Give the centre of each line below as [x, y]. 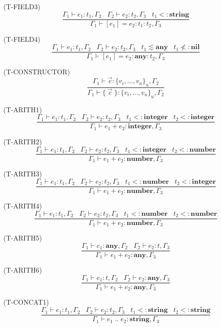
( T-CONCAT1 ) [26, 302]
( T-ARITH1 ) [23, 109]
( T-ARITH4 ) [23, 206]
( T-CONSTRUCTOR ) [37, 72]
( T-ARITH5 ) [23, 238]
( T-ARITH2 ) [23, 141]
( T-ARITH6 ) [23, 270]
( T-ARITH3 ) [23, 174]
